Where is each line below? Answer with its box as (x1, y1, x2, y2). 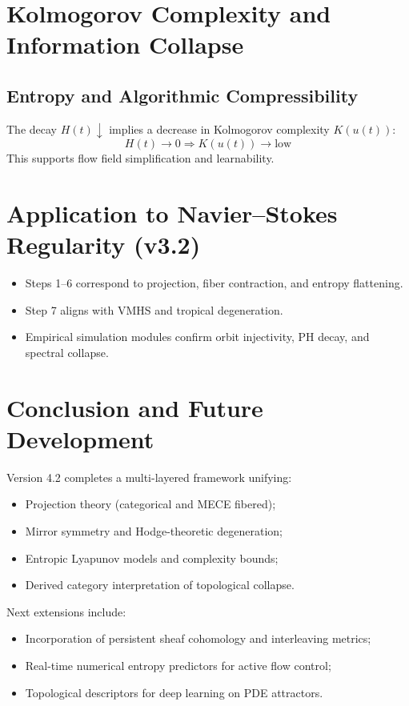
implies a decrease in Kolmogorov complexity (109, 120, 330, 137)
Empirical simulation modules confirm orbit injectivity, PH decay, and (25, 328, 370, 345)
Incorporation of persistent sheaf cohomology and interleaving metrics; (25, 630, 371, 647)
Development (6, 422, 154, 455)
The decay (6, 120, 57, 137)
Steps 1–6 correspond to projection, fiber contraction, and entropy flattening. (25, 275, 403, 291)
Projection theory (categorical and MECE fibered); (25, 495, 276, 512)
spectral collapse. (25, 343, 109, 360)
